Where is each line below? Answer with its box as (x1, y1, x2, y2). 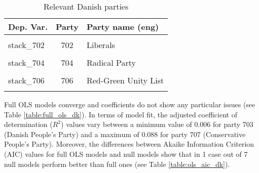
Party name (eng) (86, 21, 159, 32)
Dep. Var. (8, 21, 48, 32)
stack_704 (8, 57, 45, 68)
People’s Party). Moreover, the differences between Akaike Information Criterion (4, 139, 254, 149)
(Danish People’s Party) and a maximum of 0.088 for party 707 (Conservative (4, 128, 246, 139)
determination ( (4, 119, 53, 129)
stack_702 (8, 39, 45, 51)
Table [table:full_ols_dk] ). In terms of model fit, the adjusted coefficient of (4, 109, 237, 119)
